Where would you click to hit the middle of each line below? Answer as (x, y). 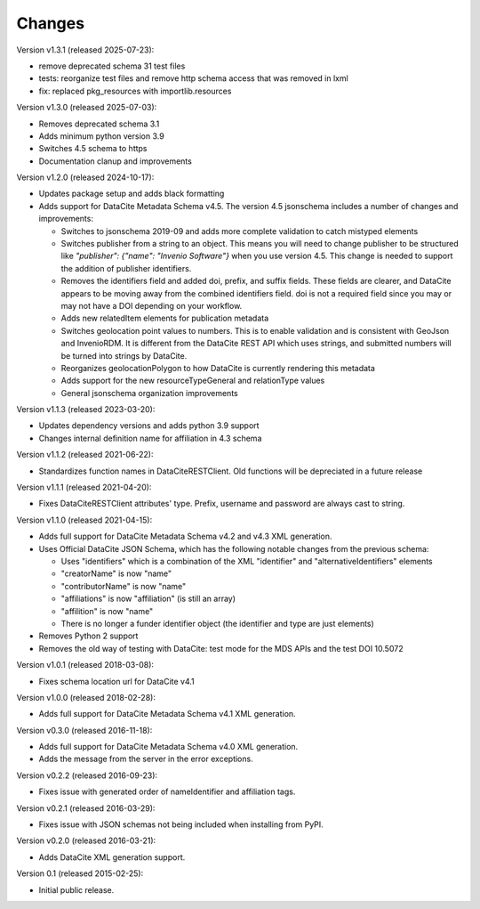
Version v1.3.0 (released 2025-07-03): (87, 108)
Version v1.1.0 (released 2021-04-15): (84, 520)
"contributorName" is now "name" (124, 586)
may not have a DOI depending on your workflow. (152, 305)
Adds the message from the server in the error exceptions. (146, 759)
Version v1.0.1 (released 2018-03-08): (85, 665)
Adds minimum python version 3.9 (101, 136)
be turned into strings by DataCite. (124, 355)
